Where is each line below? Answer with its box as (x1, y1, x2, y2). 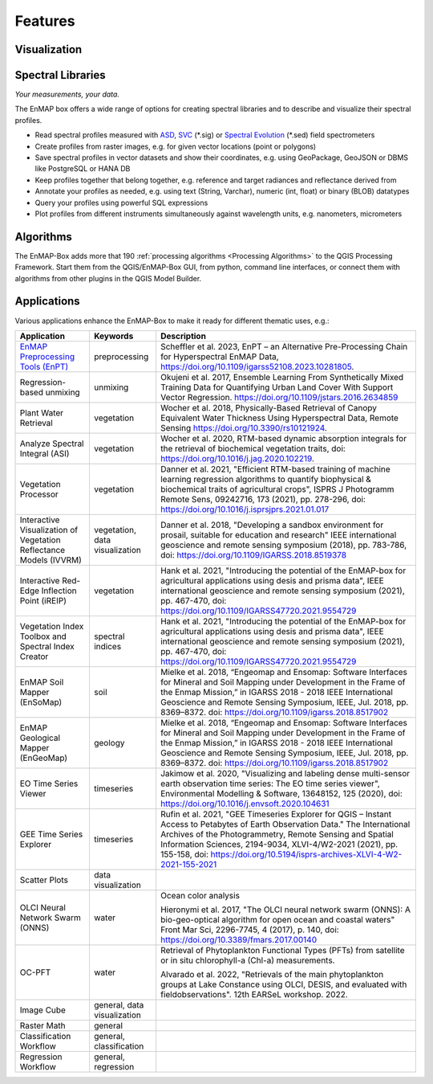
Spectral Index (19, 640, 75, 652)
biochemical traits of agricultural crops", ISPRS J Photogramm (160, 483, 395, 494)
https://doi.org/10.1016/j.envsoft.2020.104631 (160, 798, 330, 809)
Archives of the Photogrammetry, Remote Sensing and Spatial (160, 828, 395, 840)
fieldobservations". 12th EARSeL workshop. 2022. (160, 988, 348, 1000)
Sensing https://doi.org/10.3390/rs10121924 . (160, 422, 328, 433)
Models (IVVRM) (19, 554, 82, 566)
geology (93, 737, 125, 748)
